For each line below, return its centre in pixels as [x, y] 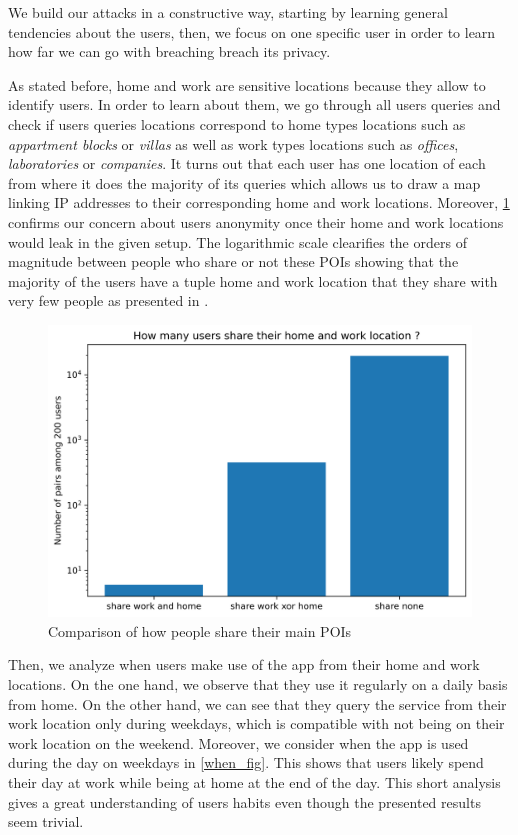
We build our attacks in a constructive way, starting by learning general [228, 12]
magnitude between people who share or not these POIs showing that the [233, 261]
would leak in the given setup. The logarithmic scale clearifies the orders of [237, 241]
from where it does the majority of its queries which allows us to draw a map [244, 182]
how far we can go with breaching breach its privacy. [169, 51]
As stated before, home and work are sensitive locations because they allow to [247, 84]
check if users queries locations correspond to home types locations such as [237, 123]
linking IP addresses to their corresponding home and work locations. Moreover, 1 [259, 202]
